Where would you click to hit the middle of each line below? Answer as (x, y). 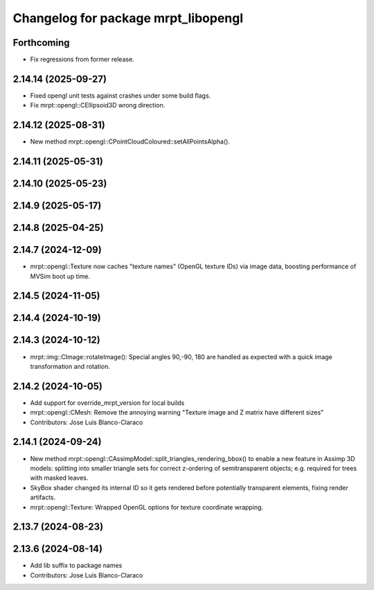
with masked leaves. (59, 478)
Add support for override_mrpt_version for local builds (107, 403)
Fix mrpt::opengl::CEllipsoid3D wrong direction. (98, 105)
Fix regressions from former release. (82, 60)
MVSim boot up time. (60, 276)
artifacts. (43, 497)
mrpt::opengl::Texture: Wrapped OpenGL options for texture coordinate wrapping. (146, 507)
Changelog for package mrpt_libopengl (128, 18)
